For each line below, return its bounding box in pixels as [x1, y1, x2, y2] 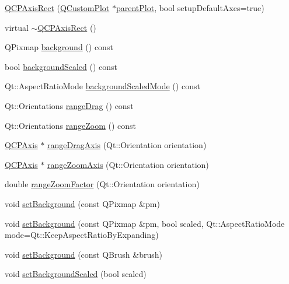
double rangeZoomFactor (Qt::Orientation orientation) [5, 178, 200, 190]
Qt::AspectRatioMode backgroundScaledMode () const [5, 80, 200, 92]
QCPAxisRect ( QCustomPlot [5, 2, 110, 13]
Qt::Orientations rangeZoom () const [5, 119, 137, 131]
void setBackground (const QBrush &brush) [5, 248, 162, 260]
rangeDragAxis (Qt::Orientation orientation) [47, 139, 207, 151]
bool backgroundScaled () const [5, 60, 118, 72]
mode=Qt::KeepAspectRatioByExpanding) [5, 229, 159, 241]
